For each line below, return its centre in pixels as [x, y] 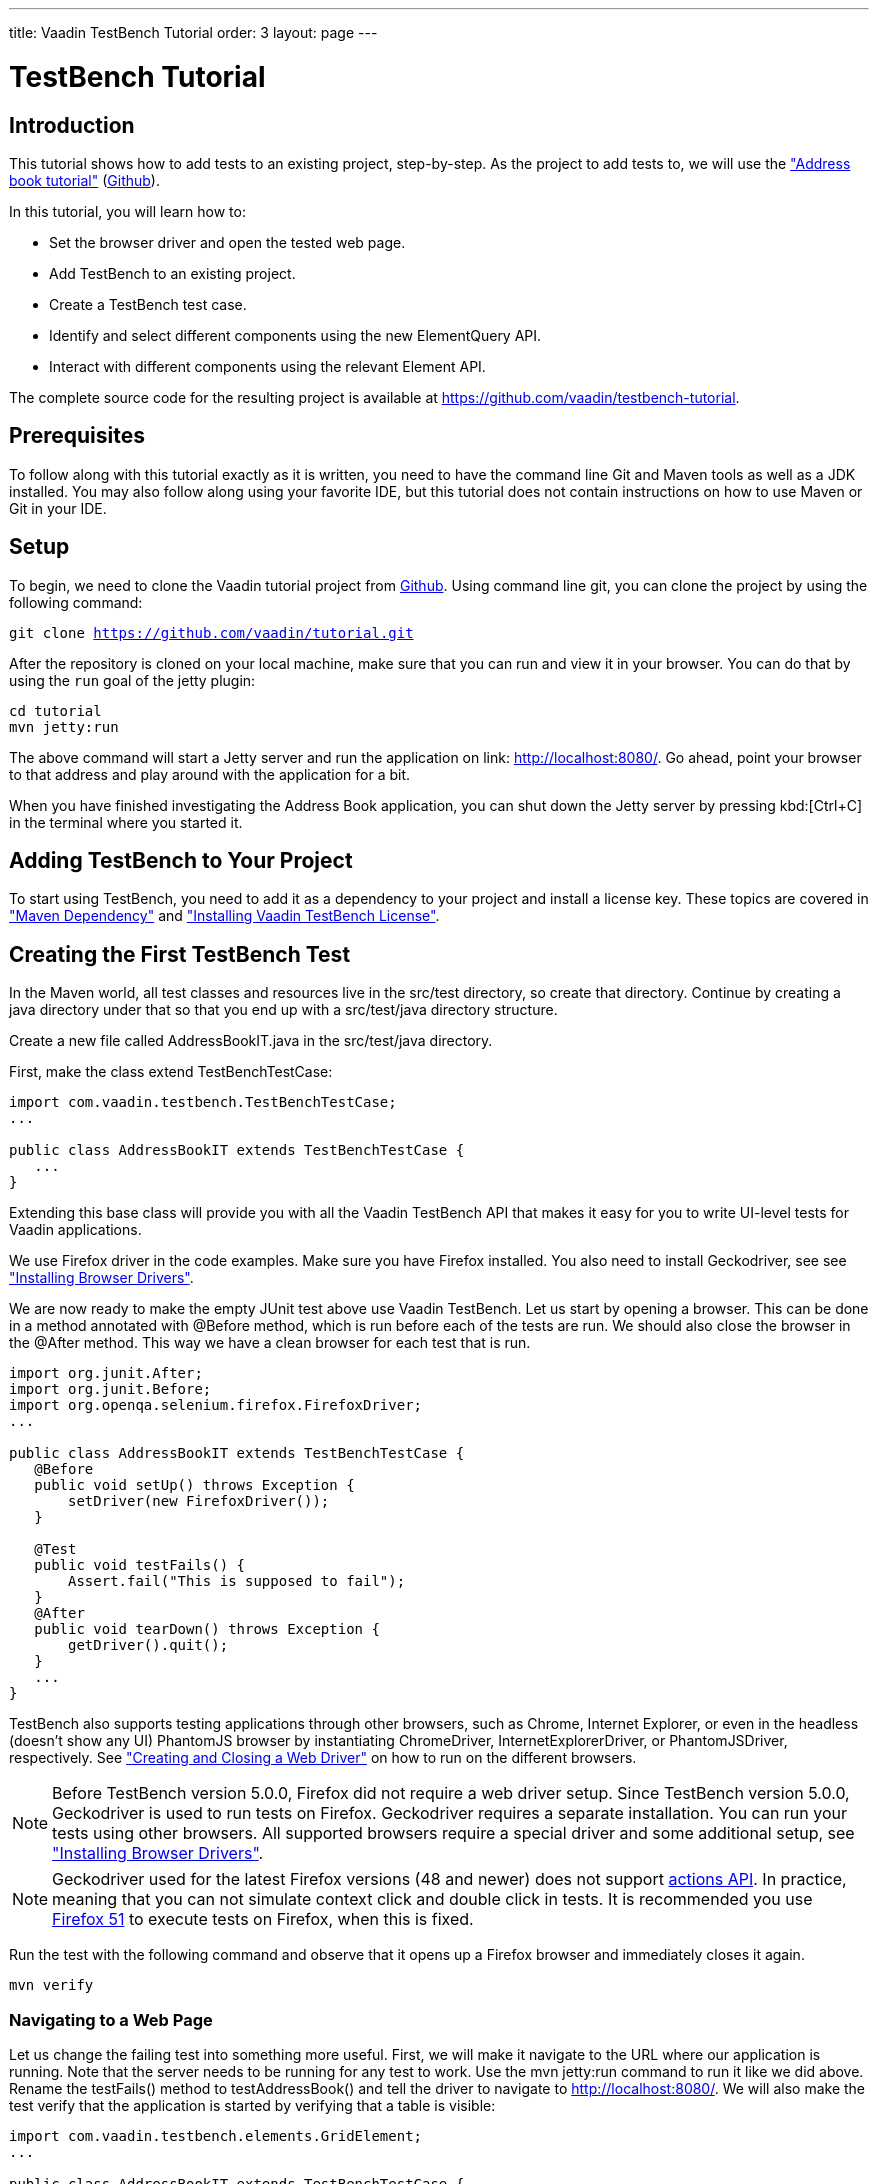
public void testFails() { [140, 1565]
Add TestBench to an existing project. [172, 273]
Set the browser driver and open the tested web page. [227, 242]
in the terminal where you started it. [126, 822]
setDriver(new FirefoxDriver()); [199, 1501]
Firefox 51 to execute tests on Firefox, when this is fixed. [263, 1919]
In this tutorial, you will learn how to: [127, 211]
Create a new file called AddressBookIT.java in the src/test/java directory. [251, 1041]
